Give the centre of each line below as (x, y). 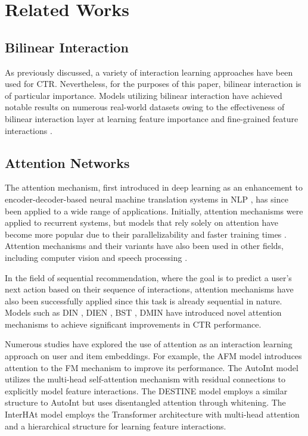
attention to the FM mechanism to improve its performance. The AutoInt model (152, 367)
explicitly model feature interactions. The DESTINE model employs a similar (146, 390)
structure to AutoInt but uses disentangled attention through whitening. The (145, 402)
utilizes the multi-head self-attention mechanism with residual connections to (145, 379)
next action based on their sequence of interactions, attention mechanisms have (149, 289)
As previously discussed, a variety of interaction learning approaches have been (149, 72)
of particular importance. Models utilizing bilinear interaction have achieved (144, 95)
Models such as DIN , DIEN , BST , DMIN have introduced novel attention (143, 312)
